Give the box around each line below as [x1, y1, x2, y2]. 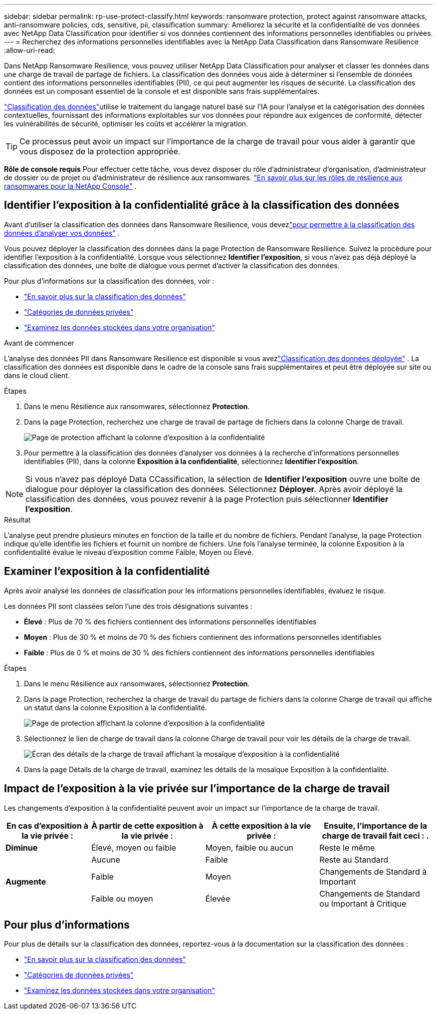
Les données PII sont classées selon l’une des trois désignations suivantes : [4, 601, 252, 610]
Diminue [5, 842, 38, 853]
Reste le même [319, 842, 375, 853]
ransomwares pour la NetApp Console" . [4, 182, 137, 190]
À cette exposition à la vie [212, 820, 311, 831]
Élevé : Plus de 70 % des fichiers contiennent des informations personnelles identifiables [24, 617, 317, 626]
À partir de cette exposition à [91, 820, 204, 831]
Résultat [4, 515, 31, 524]
